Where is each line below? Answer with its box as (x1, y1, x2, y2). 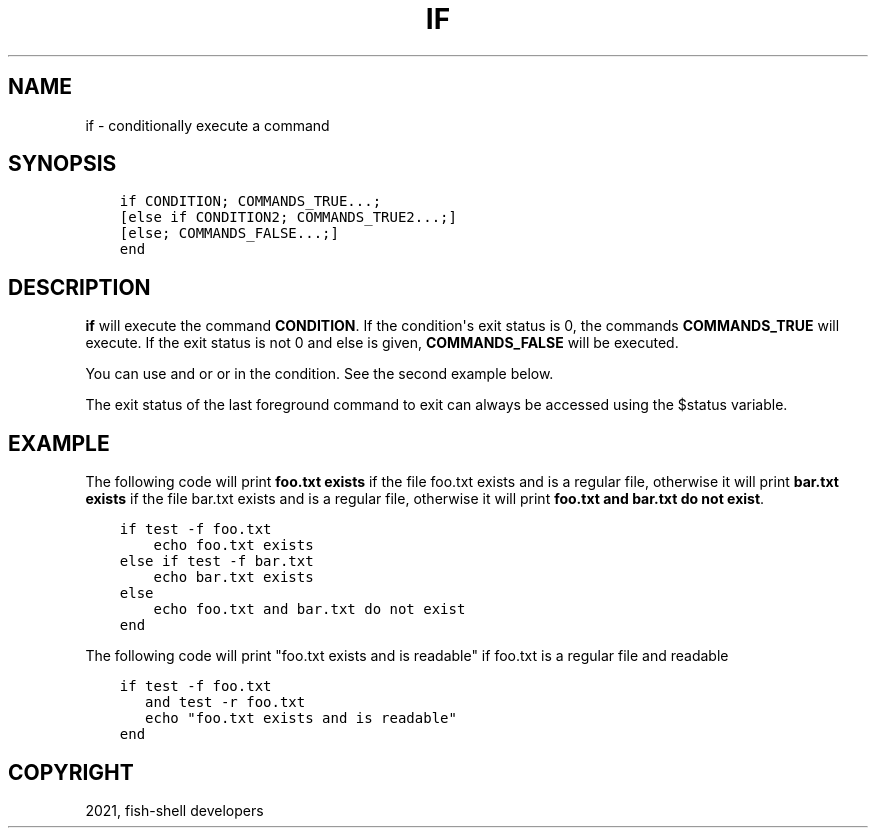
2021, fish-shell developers (85, 801, 264, 819)
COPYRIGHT (8, 759, 134, 785)
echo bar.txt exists (153, 569, 314, 586)
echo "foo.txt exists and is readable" (145, 710, 457, 727)
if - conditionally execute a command (85, 116, 330, 134)
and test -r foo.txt (145, 694, 306, 711)
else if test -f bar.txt (119, 553, 314, 570)
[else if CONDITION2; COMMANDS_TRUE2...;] (119, 209, 457, 226)
